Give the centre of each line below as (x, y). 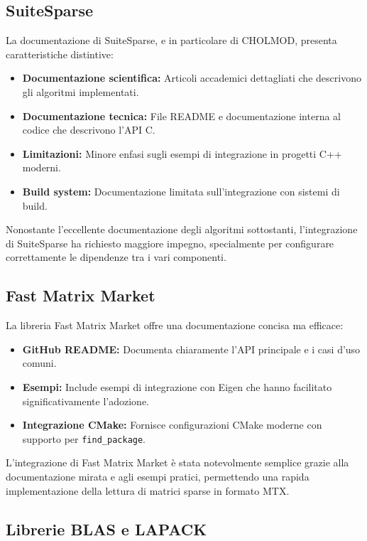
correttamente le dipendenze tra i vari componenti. (116, 257)
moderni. (42, 167)
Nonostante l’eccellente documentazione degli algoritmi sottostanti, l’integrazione (182, 229)
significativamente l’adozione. (86, 401)
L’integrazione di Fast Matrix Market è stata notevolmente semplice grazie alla (177, 462)
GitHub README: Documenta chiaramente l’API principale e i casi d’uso (191, 349)
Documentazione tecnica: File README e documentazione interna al (181, 116)
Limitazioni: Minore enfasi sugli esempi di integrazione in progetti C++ (182, 153)
